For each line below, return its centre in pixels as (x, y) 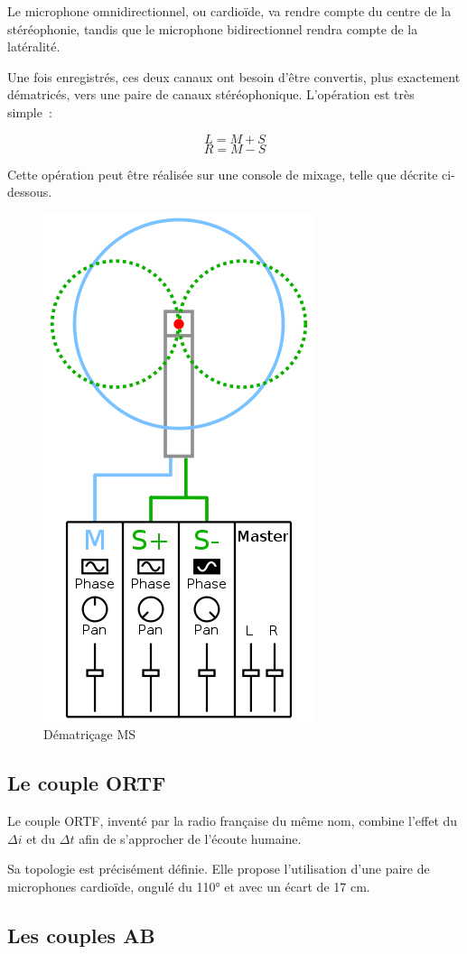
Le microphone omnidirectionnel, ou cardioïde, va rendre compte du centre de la (229, 11)
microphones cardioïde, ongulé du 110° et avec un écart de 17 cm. (189, 886)
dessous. (30, 192)
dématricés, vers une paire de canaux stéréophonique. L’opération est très (211, 94)
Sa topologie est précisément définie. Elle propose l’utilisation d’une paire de (219, 869)
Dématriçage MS (90, 734)
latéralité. (34, 46)
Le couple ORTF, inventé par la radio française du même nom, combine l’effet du (233, 821)
